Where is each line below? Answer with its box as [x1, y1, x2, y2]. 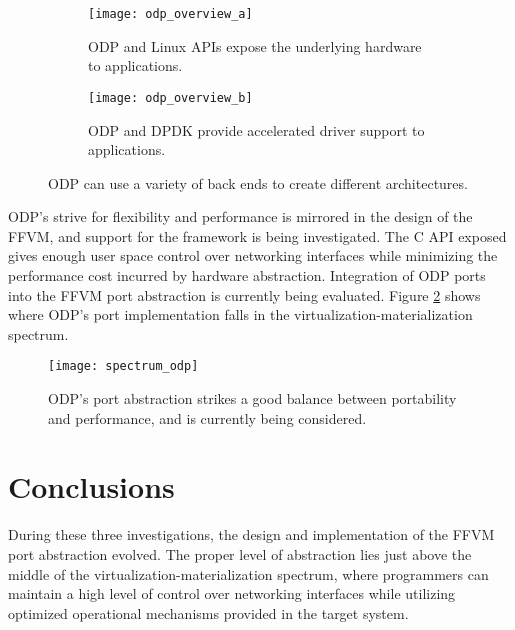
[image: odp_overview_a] [88, 7, 253, 21]
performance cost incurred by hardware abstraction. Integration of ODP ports [8, 265, 486, 286]
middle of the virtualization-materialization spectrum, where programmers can [8, 563, 489, 584]
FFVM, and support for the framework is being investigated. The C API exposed [8, 225, 507, 246]
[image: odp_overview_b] [88, 90, 253, 105]
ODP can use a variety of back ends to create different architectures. [48, 172, 468, 193]
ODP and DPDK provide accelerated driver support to [88, 119, 425, 140]
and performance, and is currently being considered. [48, 407, 367, 428]
